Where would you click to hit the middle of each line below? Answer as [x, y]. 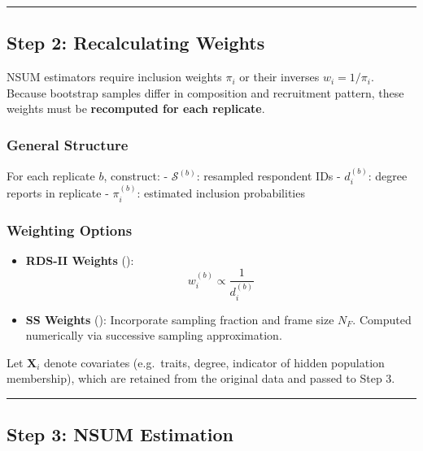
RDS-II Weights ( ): [80, 260]
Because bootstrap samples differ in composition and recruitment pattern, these [205, 92]
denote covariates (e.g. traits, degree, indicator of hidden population [214, 362]
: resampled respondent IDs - [268, 176]
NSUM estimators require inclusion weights [114, 77]
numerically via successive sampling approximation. [154, 335]
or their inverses [279, 77]
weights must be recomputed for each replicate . [136, 108]
